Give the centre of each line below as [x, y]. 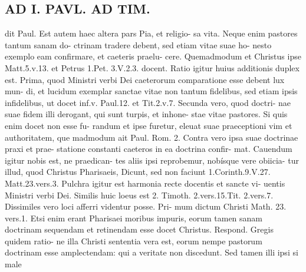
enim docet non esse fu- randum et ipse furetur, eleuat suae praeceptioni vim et [149, 125]
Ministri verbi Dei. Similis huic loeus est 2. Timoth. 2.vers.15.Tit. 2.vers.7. [139, 195]
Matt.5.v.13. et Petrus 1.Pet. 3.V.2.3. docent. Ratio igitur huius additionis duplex [152, 67]
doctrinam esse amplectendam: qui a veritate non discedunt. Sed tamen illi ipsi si [152, 252]
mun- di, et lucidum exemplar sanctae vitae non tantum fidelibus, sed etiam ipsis [151, 91]
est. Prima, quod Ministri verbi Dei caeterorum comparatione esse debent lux [145, 79]
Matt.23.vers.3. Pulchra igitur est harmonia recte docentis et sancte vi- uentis [145, 183]
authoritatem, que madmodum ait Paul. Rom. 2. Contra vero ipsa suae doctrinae [152, 137]
